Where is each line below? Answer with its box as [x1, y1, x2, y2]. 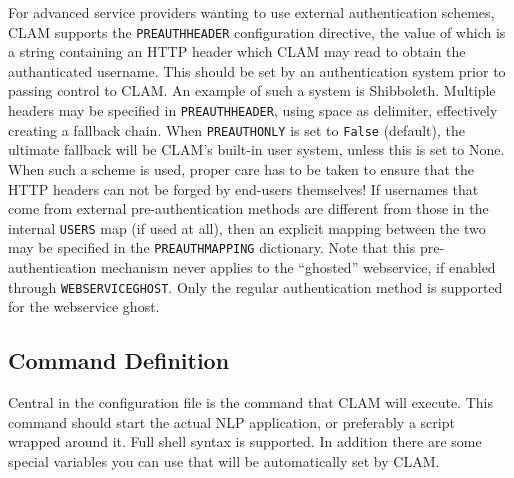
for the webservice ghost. [8, 296, 160, 317]
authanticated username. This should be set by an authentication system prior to [8, 60, 506, 81]
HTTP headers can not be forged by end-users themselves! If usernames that [8, 178, 479, 199]
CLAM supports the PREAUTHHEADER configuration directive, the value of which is [8, 21, 506, 42]
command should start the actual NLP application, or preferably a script [8, 411, 455, 432]
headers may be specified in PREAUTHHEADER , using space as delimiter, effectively [8, 100, 498, 121]
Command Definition [8, 345, 230, 376]
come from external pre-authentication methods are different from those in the [8, 198, 489, 219]
